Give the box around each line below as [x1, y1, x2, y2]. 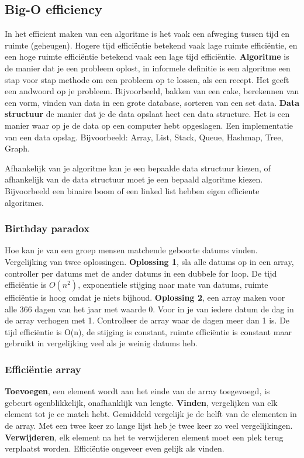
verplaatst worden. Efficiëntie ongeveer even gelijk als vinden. [5, 442, 224, 454]
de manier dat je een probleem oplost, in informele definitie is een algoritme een [5, 61, 291, 74]
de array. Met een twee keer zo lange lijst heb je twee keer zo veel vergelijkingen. [5, 419, 293, 432]
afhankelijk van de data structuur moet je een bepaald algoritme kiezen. [5, 173, 263, 185]
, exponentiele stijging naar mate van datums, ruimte [78, 278, 268, 291]
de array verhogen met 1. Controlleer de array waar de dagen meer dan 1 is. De [5, 314, 290, 326]
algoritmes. [5, 196, 44, 208]
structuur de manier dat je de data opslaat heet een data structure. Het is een [5, 108, 290, 120]
